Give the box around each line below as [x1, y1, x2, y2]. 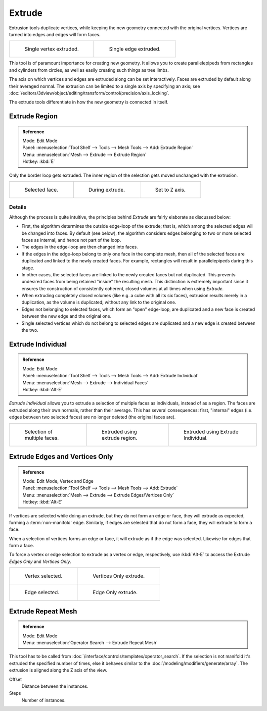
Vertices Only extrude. [92, 572, 145, 579]
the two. [21, 327, 39, 333]
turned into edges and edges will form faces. [9, 31, 101, 37]
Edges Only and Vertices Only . [9, 559, 72, 564]
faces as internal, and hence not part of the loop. [21, 237, 121, 243]
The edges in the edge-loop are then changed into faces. [21, 244, 138, 250]
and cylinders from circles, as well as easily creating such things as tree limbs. [9, 67, 169, 73]
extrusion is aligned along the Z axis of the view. [9, 667, 107, 673]
